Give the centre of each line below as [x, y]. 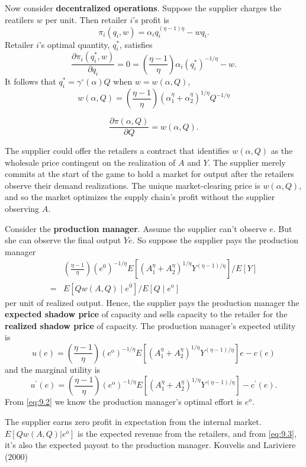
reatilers [20, 19]
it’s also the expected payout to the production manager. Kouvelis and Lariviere [150, 445]
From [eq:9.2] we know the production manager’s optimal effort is [124, 402]
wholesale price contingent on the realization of [90, 162]
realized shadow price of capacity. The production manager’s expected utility [150, 325]
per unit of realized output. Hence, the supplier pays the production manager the [152, 302]
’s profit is [151, 19]
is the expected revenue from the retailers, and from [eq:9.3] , [187, 433]
